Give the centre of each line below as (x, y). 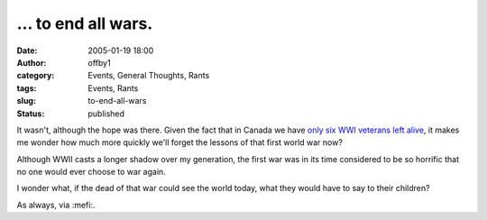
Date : (27, 50)
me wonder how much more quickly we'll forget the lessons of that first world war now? (179, 142)
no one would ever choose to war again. (91, 172)
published (106, 114)
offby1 (100, 62)
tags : (27, 88)
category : (36, 76)
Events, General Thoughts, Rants (149, 76)
